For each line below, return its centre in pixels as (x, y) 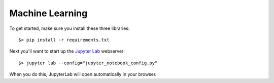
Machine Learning (48, 13)
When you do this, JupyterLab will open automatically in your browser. (83, 74)
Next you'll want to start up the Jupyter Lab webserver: (67, 51)
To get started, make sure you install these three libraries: (70, 28)
